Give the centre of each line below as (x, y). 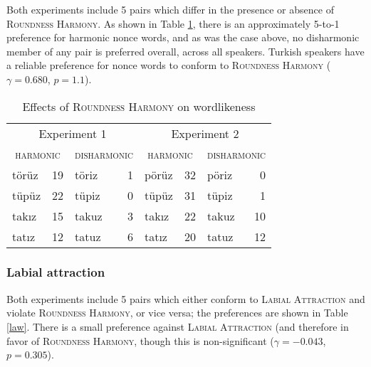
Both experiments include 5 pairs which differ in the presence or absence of (170, 9)
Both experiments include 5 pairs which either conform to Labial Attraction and (186, 298)
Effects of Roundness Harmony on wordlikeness (139, 106)
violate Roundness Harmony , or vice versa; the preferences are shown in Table (177, 313)
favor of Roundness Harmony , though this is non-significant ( (140, 340)
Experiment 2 (205, 133)
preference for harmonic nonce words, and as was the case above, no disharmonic (183, 37)
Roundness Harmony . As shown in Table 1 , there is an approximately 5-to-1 (173, 23)
